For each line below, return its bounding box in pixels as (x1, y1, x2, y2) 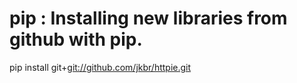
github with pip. (9, 28, 143, 51)
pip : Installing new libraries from (9, 7, 288, 30)
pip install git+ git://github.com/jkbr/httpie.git (9, 61, 192, 73)
